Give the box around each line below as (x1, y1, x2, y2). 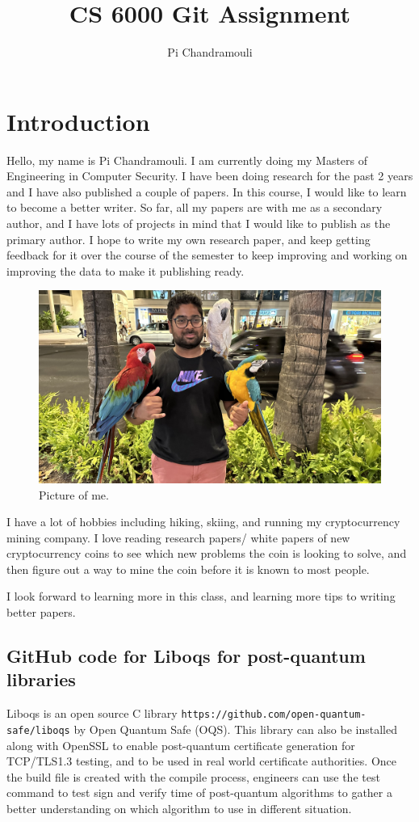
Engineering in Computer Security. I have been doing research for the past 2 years (6, 167, 413, 184)
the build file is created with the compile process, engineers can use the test (6, 768, 380, 785)
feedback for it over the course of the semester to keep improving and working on (6, 247, 408, 263)
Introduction (6, 104, 150, 137)
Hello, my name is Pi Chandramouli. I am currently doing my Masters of (6, 151, 368, 168)
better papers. (6, 604, 76, 621)
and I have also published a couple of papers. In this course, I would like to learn (6, 183, 407, 200)
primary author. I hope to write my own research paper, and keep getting (6, 230, 371, 247)
